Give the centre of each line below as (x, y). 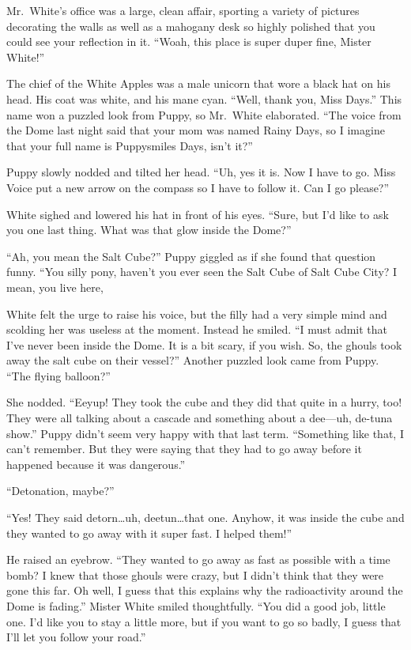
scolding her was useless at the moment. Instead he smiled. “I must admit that (197, 329)
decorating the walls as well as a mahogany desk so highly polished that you (191, 26)
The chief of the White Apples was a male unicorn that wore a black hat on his (198, 83)
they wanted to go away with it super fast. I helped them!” (149, 533)
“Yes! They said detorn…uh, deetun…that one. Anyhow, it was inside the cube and (205, 518)
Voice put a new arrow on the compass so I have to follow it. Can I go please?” (198, 187)
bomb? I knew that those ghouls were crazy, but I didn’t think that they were (195, 574)
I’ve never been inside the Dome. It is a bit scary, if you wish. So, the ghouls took (204, 344)
